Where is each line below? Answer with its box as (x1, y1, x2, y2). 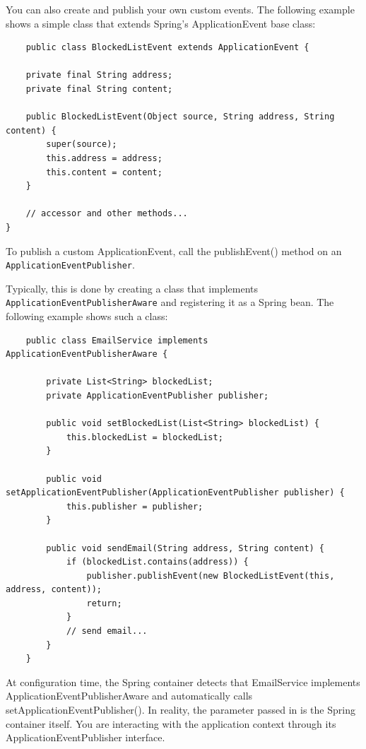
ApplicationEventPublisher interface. (6, 730, 165, 745)
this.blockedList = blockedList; (66, 432, 223, 442)
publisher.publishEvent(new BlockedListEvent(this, (86, 570, 335, 581)
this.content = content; (46, 167, 163, 177)
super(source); (46, 139, 117, 150)
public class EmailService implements (25, 335, 208, 346)
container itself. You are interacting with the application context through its (6, 716, 336, 731)
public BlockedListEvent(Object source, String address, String (25, 112, 335, 122)
